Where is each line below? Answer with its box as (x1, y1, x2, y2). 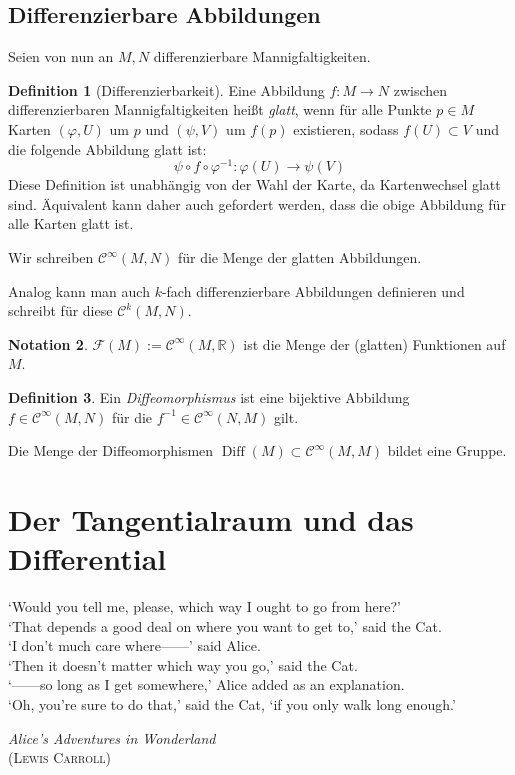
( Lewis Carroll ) (8, 747, 111, 768)
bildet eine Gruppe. (387, 440, 507, 461)
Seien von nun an (8, 46, 114, 67)
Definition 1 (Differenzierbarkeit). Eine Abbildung (8, 79, 325, 100)
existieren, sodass (293, 118, 399, 139)
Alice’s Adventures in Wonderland (8, 727, 216, 748)
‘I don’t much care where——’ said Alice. (8, 635, 261, 656)
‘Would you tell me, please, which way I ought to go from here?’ (8, 596, 401, 617)
